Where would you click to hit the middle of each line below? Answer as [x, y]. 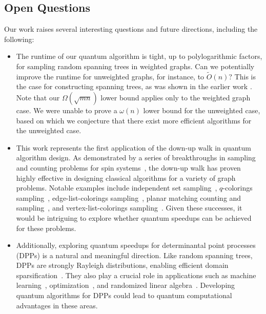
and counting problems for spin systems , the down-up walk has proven [128, 167]
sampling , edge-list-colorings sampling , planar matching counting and [129, 197]
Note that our [38, 97]
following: [19, 39]
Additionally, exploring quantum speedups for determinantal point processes [136, 245]
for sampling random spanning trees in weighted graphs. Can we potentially [135, 66]
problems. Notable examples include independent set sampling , [117, 188]
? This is [242, 76]
